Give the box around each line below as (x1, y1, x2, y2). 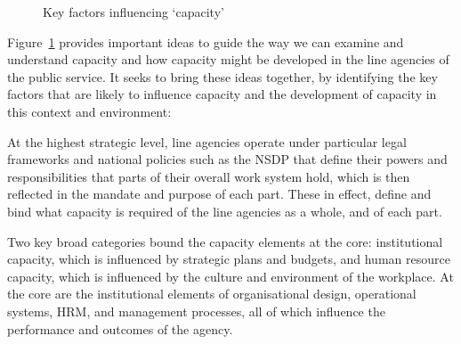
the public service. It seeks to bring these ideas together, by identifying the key (7, 67, 438, 86)
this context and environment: (7, 102, 172, 120)
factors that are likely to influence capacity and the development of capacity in (7, 85, 437, 103)
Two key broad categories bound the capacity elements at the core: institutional (7, 232, 443, 250)
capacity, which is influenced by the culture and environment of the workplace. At (7, 266, 454, 285)
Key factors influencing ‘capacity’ (43, 3, 224, 20)
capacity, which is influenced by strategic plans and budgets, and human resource (7, 250, 450, 268)
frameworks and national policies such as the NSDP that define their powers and (7, 150, 448, 168)
